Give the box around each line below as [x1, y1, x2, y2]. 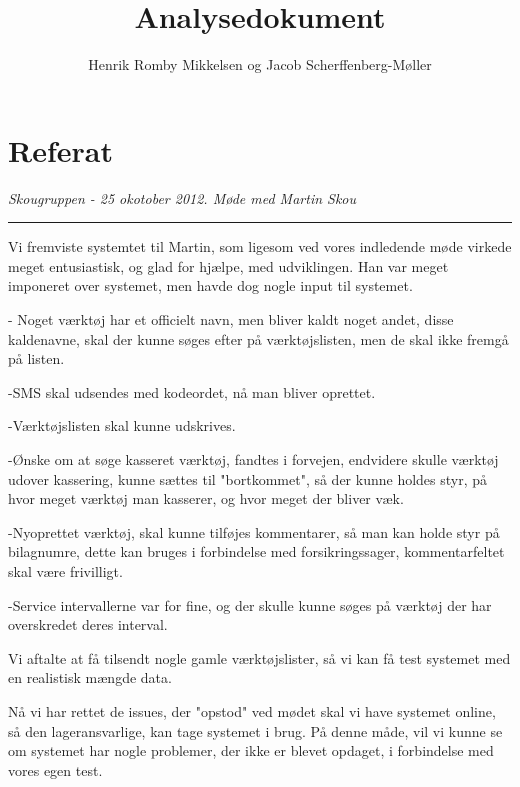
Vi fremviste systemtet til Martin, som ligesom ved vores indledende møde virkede [8, 236, 512, 257]
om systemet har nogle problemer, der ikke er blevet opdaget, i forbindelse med [8, 740, 494, 761]
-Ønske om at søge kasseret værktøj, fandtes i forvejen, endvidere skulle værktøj [8, 449, 499, 469]
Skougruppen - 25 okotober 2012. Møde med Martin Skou [8, 187, 357, 208]
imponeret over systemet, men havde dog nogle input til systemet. [8, 275, 413, 296]
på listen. [8, 348, 65, 369]
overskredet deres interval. [8, 614, 168, 635]
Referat [8, 129, 113, 170]
